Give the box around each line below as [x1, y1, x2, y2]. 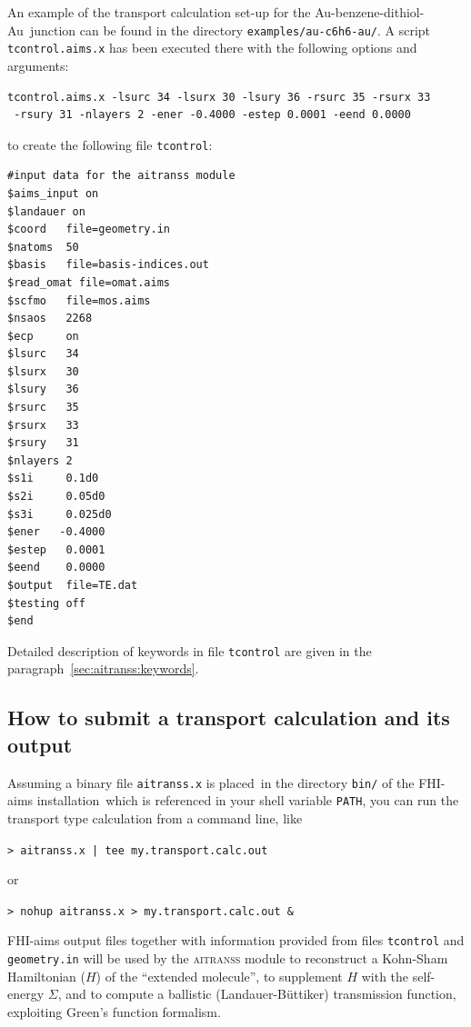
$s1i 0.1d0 [7, 472, 99, 485]
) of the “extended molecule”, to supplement [95, 966, 343, 985]
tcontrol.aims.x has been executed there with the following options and [7, 38, 417, 57]
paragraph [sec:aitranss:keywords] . [7, 659, 199, 678]
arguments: [7, 55, 69, 75]
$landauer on [7, 204, 85, 218]
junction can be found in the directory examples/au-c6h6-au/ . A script [29, 20, 431, 39]
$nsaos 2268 [7, 312, 93, 325]
